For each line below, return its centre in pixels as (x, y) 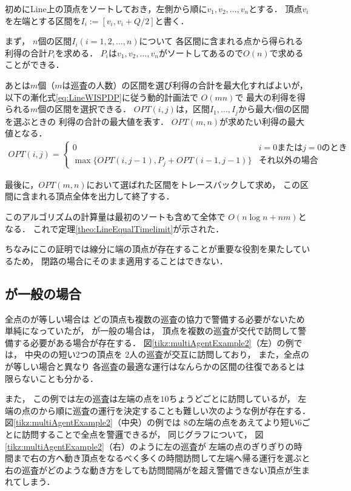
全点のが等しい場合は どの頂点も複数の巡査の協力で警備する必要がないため (155, 319)
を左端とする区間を (43, 20)
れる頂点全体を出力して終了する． (106, 196)
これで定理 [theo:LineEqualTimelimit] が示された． (129, 228)
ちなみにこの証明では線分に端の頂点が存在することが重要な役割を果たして (153, 249)
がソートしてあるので (201, 52)
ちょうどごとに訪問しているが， (232, 399)
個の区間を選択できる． (85, 109)
